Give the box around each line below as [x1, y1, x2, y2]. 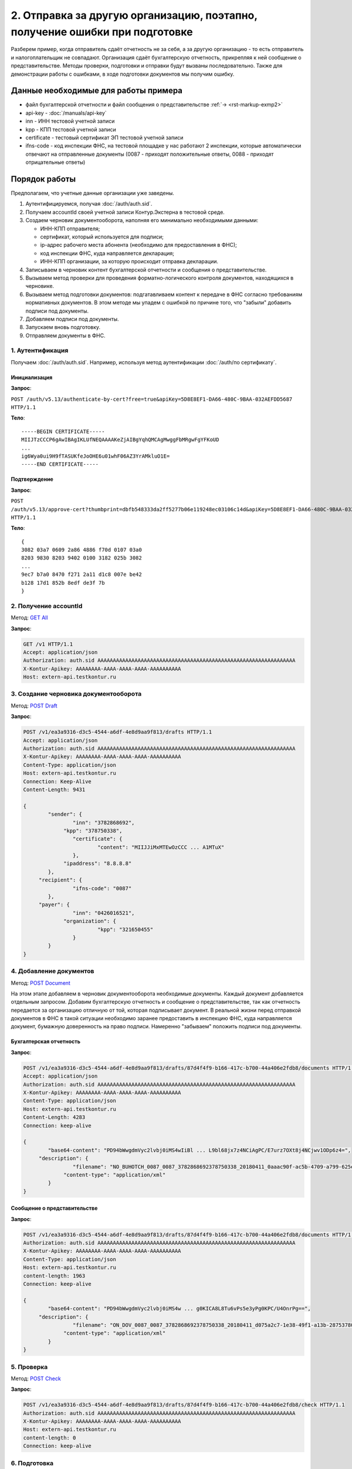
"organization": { [63, 918, 117, 925]
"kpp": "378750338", [63, 827, 123, 834]
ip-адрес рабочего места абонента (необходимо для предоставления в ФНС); [40, 242, 238, 249]
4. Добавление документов [11, 967, 94, 975]
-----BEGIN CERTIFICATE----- [21, 428, 105, 435]
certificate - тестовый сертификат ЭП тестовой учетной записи [25, 134, 184, 141]
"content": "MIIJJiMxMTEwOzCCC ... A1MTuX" [97, 844, 225, 850]
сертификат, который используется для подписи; [40, 233, 164, 240]
